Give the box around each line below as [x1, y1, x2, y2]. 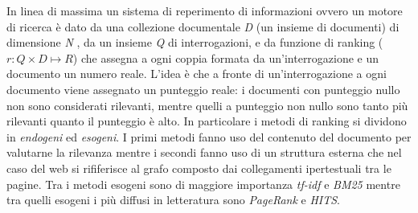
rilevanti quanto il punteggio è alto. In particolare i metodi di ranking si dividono [6, 113, 407, 129]
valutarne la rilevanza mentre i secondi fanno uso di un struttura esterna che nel [6, 144, 402, 161]
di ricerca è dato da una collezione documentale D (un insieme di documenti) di [6, 18, 400, 35]
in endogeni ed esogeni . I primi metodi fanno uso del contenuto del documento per [6, 128, 412, 145]
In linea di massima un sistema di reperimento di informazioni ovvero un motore [6, 2, 403, 18]
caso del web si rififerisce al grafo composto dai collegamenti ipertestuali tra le [6, 159, 391, 176]
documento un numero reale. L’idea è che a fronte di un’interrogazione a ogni [6, 65, 387, 82]
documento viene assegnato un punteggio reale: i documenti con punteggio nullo [6, 80, 400, 97]
